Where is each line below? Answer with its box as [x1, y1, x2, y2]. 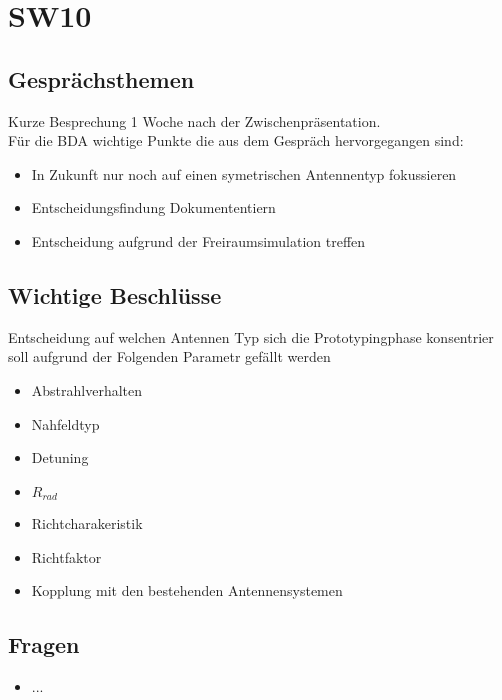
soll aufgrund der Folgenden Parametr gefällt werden [8, 346, 331, 367]
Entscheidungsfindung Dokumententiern [31, 197, 276, 218]
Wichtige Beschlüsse [8, 279, 222, 310]
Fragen [8, 629, 80, 660]
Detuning [31, 447, 89, 468]
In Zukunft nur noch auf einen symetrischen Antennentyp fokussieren [31, 163, 457, 184]
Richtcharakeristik [31, 513, 143, 534]
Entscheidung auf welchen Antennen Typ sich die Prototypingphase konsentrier [8, 326, 494, 347]
